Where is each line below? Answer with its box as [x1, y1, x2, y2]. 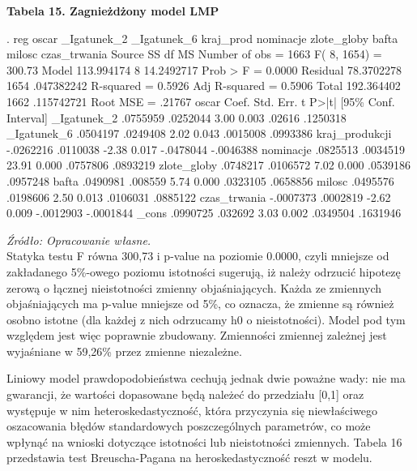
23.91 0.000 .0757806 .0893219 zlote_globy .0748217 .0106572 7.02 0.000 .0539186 [6, 156, 411, 173]
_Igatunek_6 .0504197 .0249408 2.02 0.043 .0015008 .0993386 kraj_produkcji [6, 125, 392, 142]
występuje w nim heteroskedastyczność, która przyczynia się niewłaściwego [6, 401, 377, 418]
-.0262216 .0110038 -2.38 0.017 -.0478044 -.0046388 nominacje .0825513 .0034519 [6, 140, 405, 157]
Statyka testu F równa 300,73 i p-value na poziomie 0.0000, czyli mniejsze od [6, 247, 389, 264]
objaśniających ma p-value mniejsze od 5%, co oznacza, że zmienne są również [6, 295, 394, 312]
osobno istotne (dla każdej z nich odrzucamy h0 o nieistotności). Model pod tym [6, 310, 406, 328]
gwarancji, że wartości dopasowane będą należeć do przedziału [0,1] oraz [6, 386, 364, 403]
